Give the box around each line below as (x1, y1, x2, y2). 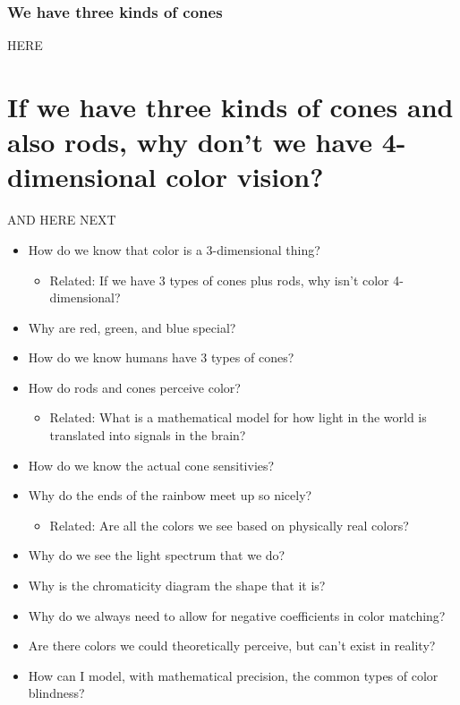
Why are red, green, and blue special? (28, 318, 236, 336)
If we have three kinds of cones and (7, 89, 454, 124)
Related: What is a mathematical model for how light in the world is (49, 408, 427, 427)
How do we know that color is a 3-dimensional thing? (28, 240, 320, 259)
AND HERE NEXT (7, 210, 116, 229)
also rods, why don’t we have (7, 123, 373, 160)
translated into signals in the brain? (49, 426, 246, 445)
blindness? (28, 684, 85, 702)
